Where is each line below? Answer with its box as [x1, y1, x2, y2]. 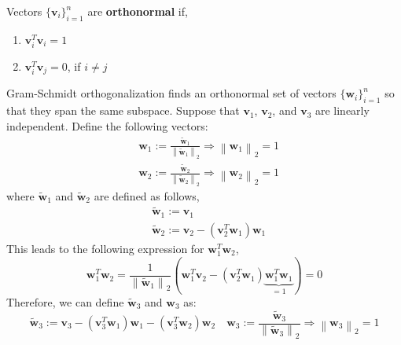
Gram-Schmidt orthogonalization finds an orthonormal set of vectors [6, 85, 337, 101]
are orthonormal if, [87, 3, 188, 19]
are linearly [315, 102, 370, 119]
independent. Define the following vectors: [6, 117, 208, 134]
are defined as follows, [94, 187, 200, 204]
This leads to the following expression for [6, 240, 204, 256]
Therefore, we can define [6, 293, 124, 310]
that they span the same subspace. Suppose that [6, 102, 240, 119]
